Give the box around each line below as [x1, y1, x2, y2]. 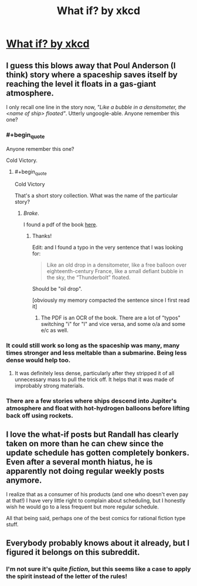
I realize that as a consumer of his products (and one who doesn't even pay [6, 491, 189, 498]
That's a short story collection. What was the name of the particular [14, 192, 178, 199]
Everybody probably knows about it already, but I [6, 538, 189, 548]
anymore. [6, 475, 42, 485]
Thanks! [32, 233, 52, 240]
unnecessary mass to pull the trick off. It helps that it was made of [14, 376, 174, 383]
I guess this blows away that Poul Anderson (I [6, 60, 176, 70]
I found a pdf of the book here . [23, 221, 98, 228]
